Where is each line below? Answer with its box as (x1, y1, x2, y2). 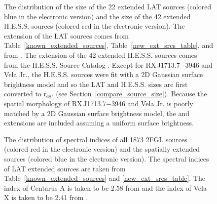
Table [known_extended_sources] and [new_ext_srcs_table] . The (4, 173, 205, 183)
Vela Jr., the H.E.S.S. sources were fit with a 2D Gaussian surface (4, 69, 203, 80)
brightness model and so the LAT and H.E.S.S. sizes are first (4, 79, 188, 89)
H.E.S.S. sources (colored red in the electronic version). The (4, 21, 185, 31)
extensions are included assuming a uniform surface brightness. (4, 118, 194, 128)
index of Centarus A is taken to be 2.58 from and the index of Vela (4, 182, 207, 193)
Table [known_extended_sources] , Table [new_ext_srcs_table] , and (4, 40, 213, 50)
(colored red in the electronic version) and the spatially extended (4, 144, 200, 154)
